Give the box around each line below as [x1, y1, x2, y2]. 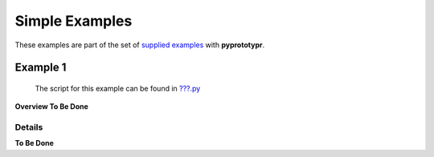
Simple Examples [14, 12, 133, 30]
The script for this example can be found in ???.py [35, 83, 201, 93]
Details [14, 122, 43, 133]
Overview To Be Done [14, 102, 88, 111]
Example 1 [14, 61, 67, 74]
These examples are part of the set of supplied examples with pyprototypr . [14, 40, 265, 50]
